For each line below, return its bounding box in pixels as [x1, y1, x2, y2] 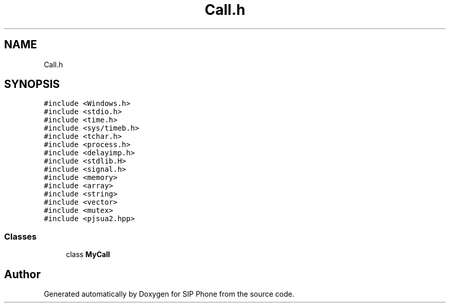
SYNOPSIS [4, 78, 60, 91]
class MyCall [66, 250, 110, 259]
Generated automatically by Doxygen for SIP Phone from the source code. [44, 290, 294, 299]
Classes [4, 231, 37, 242]
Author [4, 267, 41, 281]
